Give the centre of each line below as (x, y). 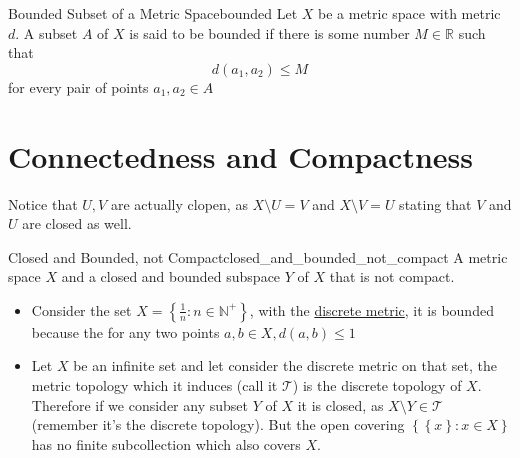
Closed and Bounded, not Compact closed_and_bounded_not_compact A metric (258, 256)
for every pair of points (78, 86)
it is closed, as (340, 404)
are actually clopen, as (179, 203)
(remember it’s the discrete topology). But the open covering (218, 424)
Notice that (43, 203)
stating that (435, 203)
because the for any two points (125, 331)
